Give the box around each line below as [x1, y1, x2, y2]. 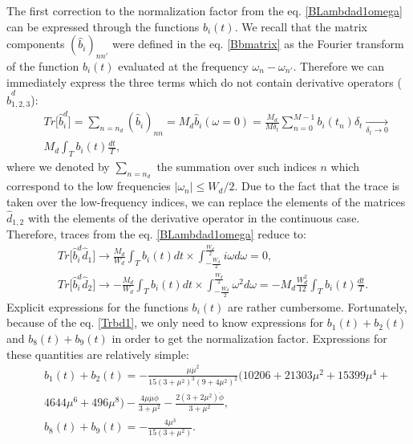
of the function [6, 57, 79, 74]
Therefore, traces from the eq [6, 226, 150, 242]
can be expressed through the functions [6, 18, 200, 35]
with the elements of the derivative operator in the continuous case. [27, 209, 360, 226]
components [6, 35, 65, 52]
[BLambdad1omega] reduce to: [156, 226, 307, 242]
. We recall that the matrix [234, 18, 368, 35]
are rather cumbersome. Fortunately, [227, 298, 407, 315]
